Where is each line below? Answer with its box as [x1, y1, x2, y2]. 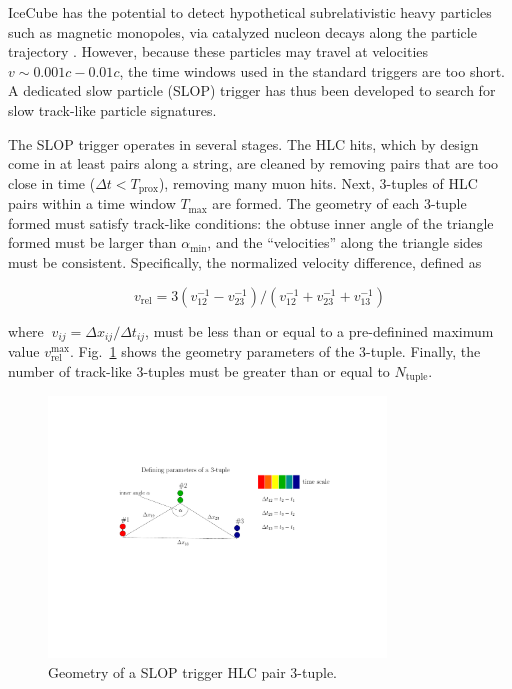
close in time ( [8, 172, 96, 193]
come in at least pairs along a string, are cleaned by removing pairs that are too [8, 153, 499, 174]
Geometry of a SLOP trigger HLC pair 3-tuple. [48, 661, 338, 682]
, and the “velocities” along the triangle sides [207, 232, 483, 253]
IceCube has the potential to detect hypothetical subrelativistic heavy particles [8, 2, 492, 22]
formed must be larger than [8, 232, 177, 253]
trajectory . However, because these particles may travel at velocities [8, 41, 429, 62]
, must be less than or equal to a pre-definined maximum [145, 320, 494, 341]
